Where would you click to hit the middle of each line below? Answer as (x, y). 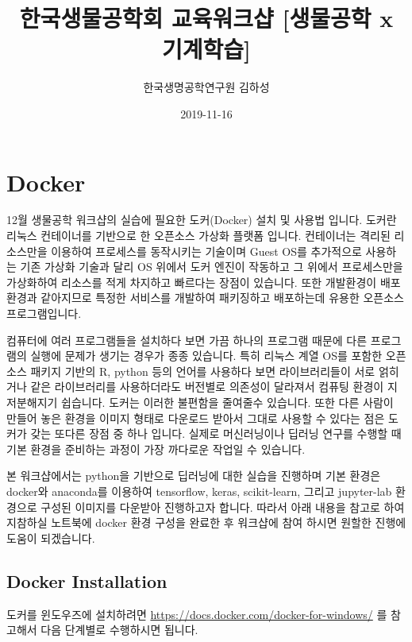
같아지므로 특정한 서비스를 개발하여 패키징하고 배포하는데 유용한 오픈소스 (222, 298)
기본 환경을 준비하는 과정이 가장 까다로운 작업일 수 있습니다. (156, 449)
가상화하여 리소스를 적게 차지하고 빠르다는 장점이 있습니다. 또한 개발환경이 (192, 282)
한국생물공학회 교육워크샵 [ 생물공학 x (206, 18)
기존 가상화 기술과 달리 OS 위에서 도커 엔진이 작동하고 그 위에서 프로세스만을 (212, 267)
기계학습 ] (206, 49)
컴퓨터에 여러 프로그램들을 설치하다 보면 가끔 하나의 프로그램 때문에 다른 (187, 340)
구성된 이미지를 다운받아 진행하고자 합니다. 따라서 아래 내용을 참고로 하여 (223, 507)
